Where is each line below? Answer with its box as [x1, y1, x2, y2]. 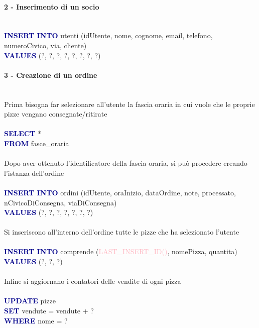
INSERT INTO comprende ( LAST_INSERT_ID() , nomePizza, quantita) [4, 246, 237, 257]
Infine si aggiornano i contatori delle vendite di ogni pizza [4, 276, 181, 286]
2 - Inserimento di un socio [4, 1, 99, 12]
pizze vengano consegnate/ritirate [4, 108, 107, 119]
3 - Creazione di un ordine [4, 69, 97, 80]
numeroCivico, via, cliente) [4, 40, 87, 50]
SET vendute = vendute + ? [4, 305, 94, 316]
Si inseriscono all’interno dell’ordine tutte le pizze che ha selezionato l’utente [4, 227, 239, 237]
